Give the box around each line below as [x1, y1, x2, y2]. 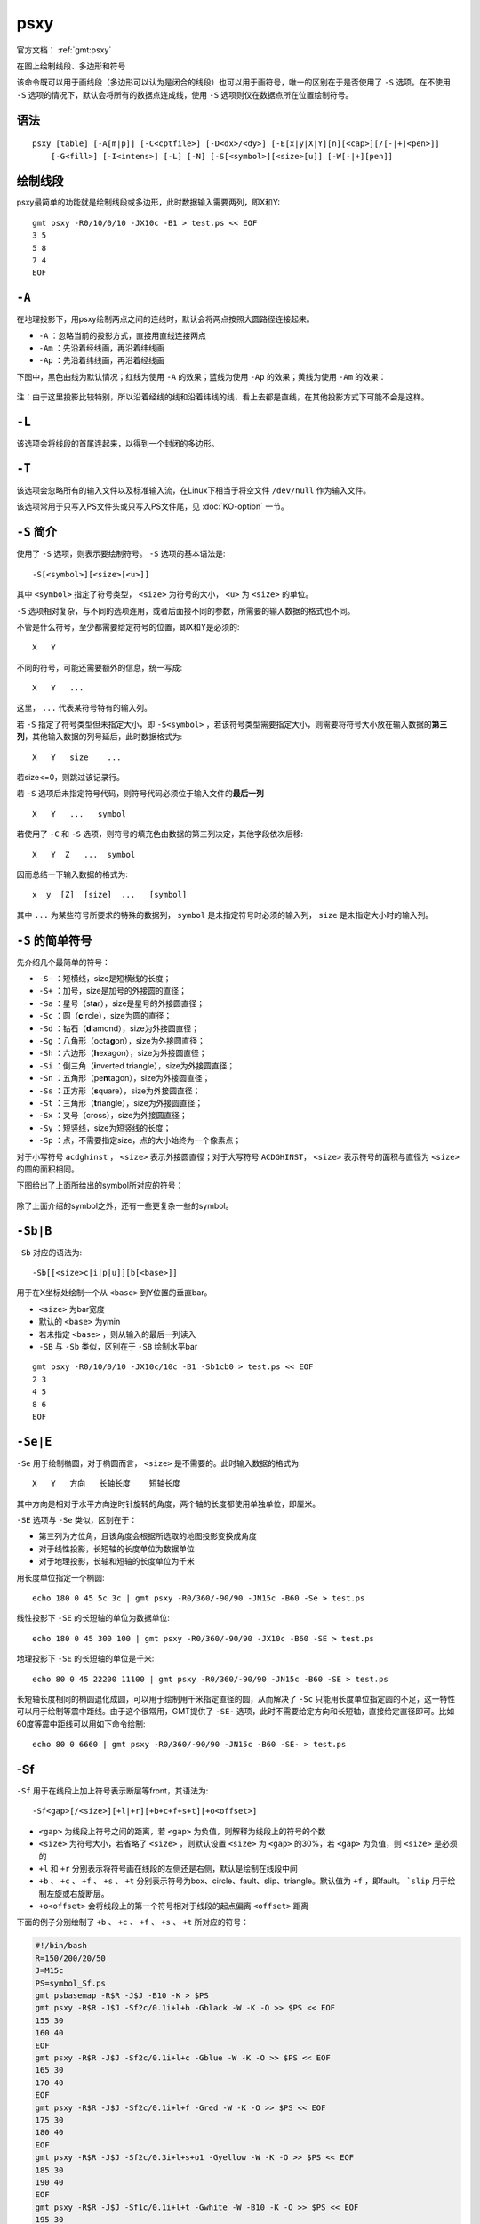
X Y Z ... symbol [32, 850, 136, 859]
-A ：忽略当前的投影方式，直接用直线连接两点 [38, 330, 206, 341]
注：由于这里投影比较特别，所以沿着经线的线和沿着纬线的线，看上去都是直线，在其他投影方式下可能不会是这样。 [16, 391, 429, 402]
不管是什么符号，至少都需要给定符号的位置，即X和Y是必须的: [16, 621, 240, 632]
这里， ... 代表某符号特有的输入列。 [16, 703, 153, 713]
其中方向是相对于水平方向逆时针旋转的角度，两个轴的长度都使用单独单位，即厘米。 [16, 1498, 320, 1509]
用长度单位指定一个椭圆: [16, 1572, 106, 1583]
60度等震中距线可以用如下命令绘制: [16, 1718, 146, 1729]
